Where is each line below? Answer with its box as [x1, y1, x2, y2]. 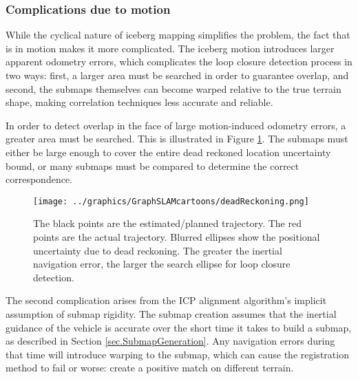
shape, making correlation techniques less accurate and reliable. [6, 95, 273, 109]
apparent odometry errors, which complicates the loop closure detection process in [6, 54, 352, 69]
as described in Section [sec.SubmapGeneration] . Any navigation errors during [6, 334, 335, 348]
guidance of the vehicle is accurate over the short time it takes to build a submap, [6, 320, 352, 334]
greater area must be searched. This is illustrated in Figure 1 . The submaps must [6, 131, 348, 146]
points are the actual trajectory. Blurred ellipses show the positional [33, 230, 320, 243]
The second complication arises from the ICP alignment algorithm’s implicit [6, 293, 327, 307]
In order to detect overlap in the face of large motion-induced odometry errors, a [6, 118, 346, 132]
